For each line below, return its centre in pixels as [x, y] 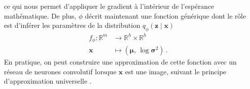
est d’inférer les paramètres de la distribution [72, 25]
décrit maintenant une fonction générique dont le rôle [165, 15]
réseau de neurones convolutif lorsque [60, 71]
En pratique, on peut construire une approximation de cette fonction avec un [120, 62]
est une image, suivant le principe [176, 71]
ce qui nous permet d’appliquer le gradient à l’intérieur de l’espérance [109, 6]
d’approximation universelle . [48, 81]
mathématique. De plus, [40, 15]
